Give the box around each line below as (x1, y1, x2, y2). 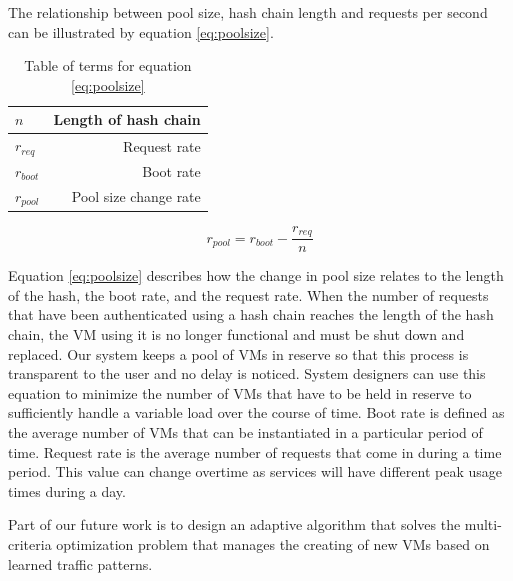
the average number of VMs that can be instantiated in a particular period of (8, 421, 483, 442)
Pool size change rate (71, 186, 201, 207)
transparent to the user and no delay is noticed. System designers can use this (8, 363, 486, 384)
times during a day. (8, 480, 126, 501)
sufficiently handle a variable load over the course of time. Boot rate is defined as (8, 402, 505, 423)
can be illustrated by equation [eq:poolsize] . (8, 21, 274, 42)
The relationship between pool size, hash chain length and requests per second (8, 2, 488, 22)
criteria (8, 533, 52, 554)
